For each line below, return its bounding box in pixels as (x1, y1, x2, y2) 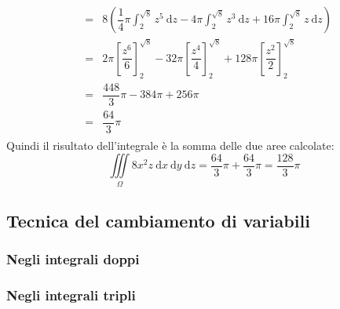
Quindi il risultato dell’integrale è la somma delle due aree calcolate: (6, 136, 335, 153)
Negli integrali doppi (6, 249, 140, 269)
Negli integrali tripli (6, 285, 136, 305)
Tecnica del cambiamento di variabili (6, 209, 310, 233)
